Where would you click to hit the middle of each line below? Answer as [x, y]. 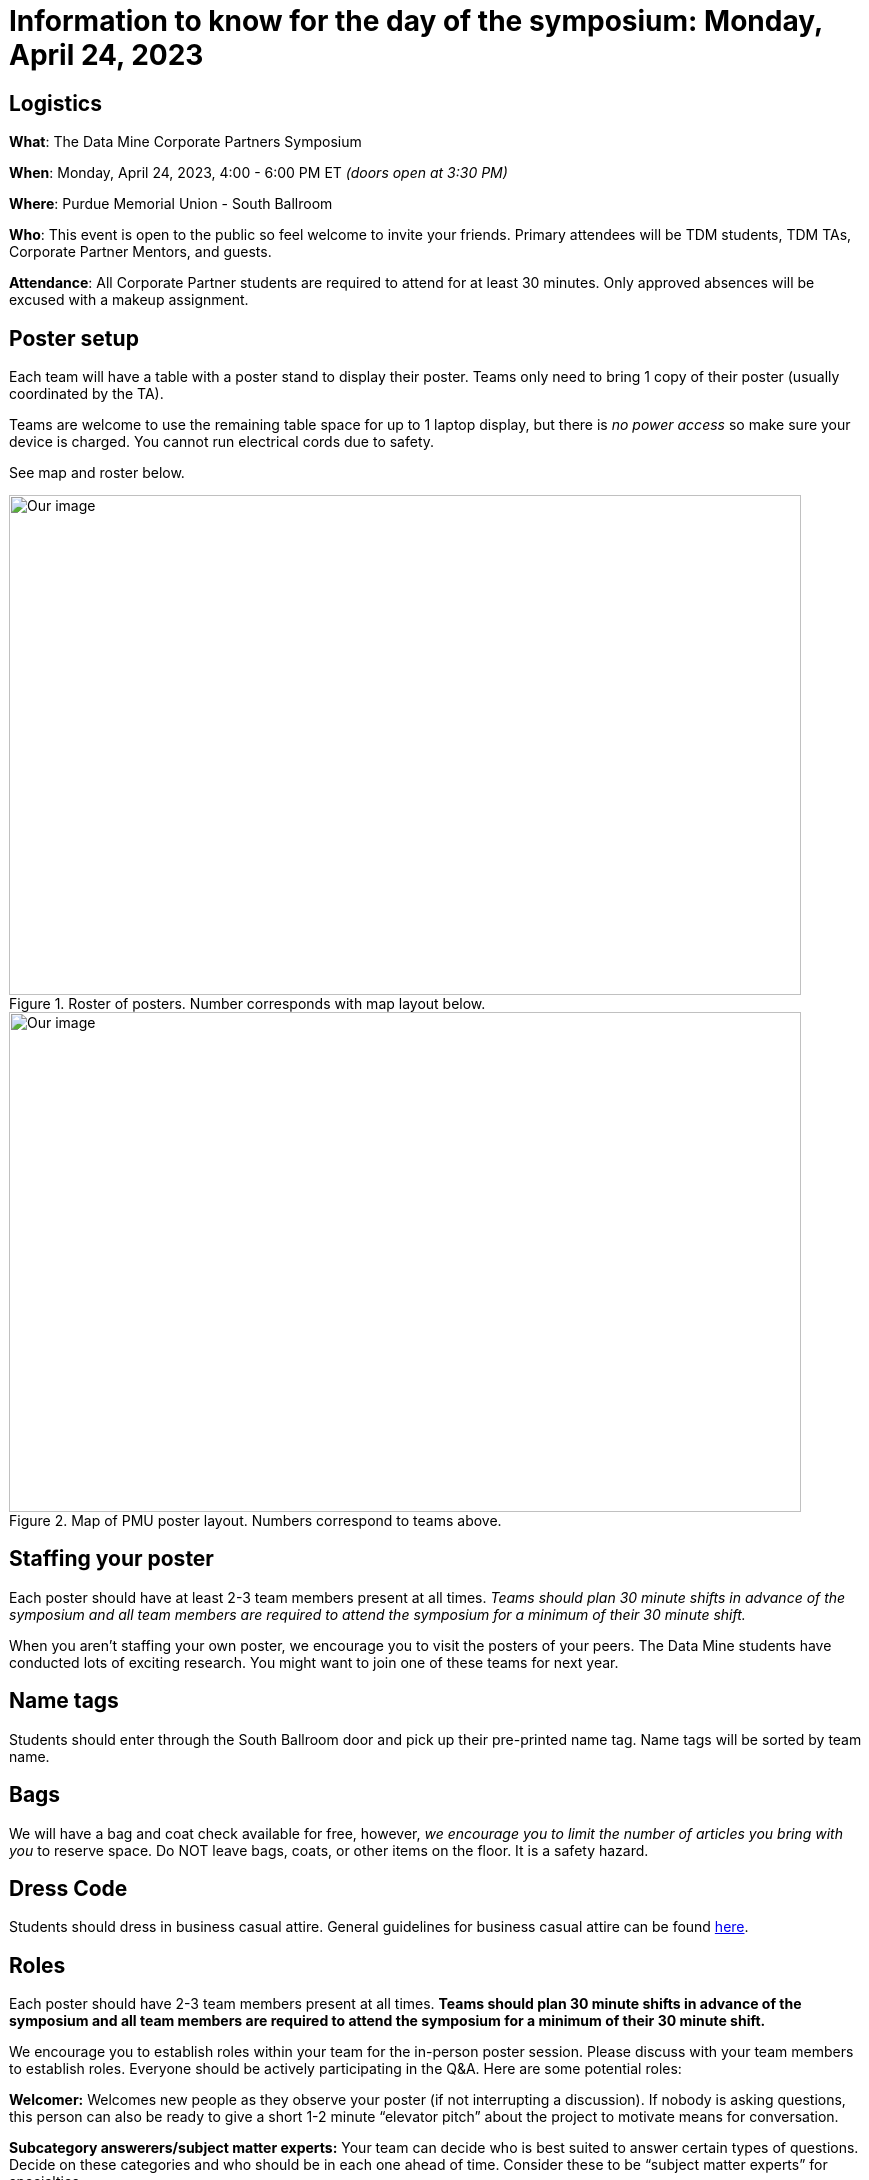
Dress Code [68, 1888]
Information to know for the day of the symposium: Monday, [416, 21]
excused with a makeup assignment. [129, 300]
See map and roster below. [97, 473]
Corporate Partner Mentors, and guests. [140, 252]
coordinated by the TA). [86, 394]
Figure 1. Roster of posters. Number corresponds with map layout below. [247, 1004]
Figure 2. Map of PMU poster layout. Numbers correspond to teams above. [255, 1521]
